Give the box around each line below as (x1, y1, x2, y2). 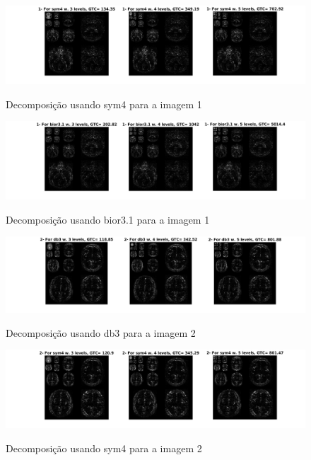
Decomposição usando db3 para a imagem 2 (6, 325, 196, 340)
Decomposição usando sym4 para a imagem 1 (6, 96, 202, 111)
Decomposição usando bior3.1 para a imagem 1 (6, 212, 210, 226)
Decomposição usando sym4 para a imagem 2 (6, 440, 202, 455)
